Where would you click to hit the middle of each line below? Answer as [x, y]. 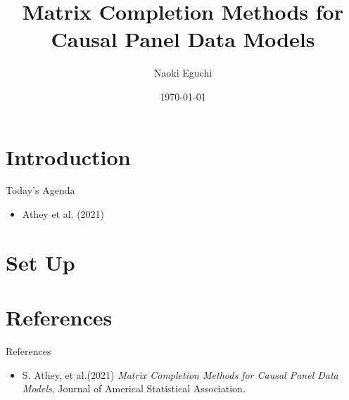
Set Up [40, 262]
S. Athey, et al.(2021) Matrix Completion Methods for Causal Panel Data [180, 374]
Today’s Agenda [40, 190]
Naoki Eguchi [183, 73]
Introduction [68, 156]
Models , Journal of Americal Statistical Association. [134, 388]
